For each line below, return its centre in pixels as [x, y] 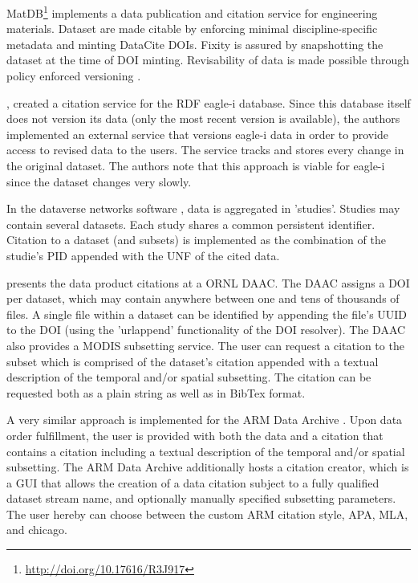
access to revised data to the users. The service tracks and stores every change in [205, 150]
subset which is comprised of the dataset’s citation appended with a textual [193, 361]
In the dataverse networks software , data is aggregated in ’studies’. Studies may [203, 208]
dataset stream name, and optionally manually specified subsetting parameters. [201, 498]
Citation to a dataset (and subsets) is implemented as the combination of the [196, 240]
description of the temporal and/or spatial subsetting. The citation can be [189, 377]
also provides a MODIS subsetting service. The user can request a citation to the [205, 345]
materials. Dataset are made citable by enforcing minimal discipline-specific [192, 29]
